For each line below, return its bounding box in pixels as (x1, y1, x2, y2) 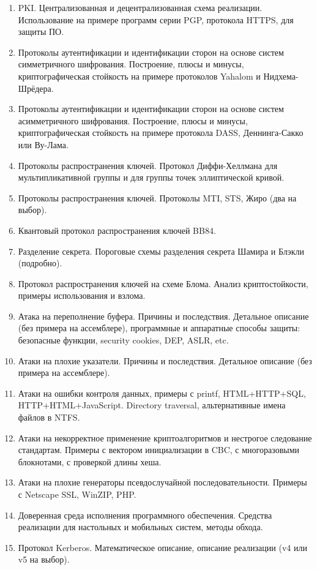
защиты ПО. (18, 25, 64, 38)
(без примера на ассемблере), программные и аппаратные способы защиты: (18, 321, 300, 334)
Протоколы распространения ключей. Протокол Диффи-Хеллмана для (18, 159, 278, 171)
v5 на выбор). (18, 553, 70, 566)
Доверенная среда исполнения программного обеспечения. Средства (18, 508, 272, 521)
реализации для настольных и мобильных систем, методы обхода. (18, 520, 263, 533)
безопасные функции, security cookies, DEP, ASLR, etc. (18, 334, 229, 347)
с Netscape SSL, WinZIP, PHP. (18, 488, 136, 500)
